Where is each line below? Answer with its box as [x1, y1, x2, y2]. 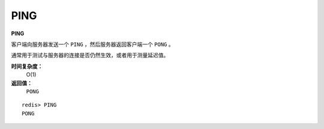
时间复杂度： [11, 63, 43, 70]
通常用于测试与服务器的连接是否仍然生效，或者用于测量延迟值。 [11, 51, 169, 59]
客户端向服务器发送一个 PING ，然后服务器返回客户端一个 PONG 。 [11, 41, 174, 48]
